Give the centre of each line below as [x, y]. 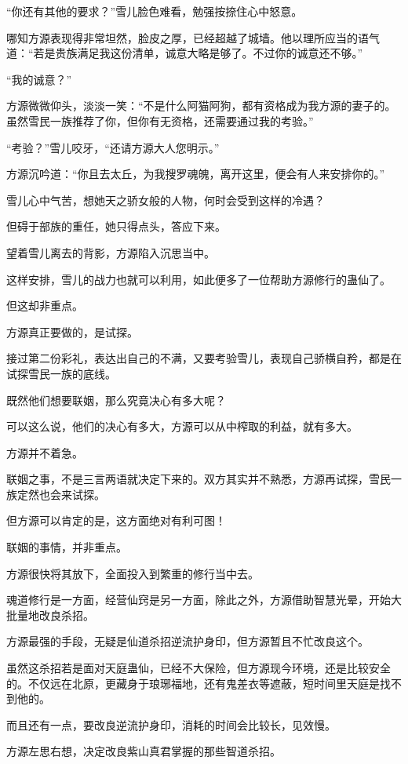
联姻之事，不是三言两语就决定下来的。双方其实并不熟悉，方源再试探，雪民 [199, 479]
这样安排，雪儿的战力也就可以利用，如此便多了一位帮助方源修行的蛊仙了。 [199, 279]
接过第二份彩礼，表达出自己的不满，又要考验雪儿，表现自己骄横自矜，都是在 [204, 358]
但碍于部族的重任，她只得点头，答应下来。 [116, 226]
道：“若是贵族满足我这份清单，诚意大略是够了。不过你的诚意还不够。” [185, 53]
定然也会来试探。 [61, 494]
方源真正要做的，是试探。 [72, 331]
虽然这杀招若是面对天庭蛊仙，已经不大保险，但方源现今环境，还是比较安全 [199, 668]
